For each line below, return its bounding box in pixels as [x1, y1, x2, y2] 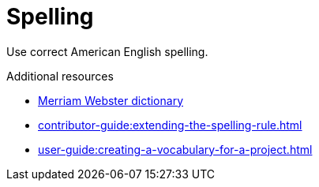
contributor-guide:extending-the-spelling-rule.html [38, 118, 302, 132]
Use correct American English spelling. [6, 44, 208, 58]
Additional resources [6, 69, 114, 83]
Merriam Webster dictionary [38, 93, 183, 107]
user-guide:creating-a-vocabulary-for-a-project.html [38, 142, 313, 156]
